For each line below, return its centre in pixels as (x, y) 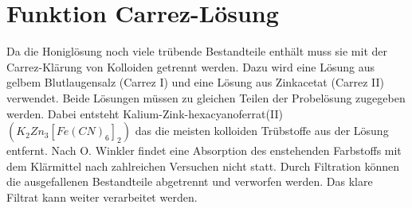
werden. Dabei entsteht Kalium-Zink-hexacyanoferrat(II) (145, 113)
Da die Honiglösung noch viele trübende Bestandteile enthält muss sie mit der (197, 51)
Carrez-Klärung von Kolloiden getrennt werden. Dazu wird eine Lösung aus (191, 66)
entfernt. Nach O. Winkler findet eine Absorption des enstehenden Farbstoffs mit (204, 150)
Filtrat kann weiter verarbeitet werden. (102, 196)
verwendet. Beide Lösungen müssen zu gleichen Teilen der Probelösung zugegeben (206, 97)
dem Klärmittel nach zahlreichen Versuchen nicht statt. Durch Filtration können (203, 166)
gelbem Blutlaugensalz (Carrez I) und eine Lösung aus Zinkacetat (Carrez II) (196, 82)
